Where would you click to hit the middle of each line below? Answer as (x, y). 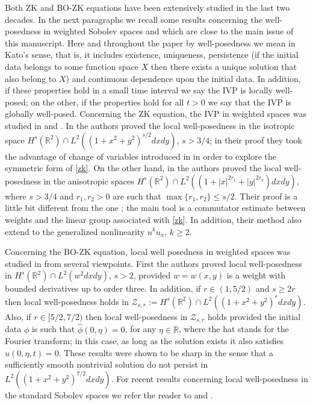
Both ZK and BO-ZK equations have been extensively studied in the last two (147, 7)
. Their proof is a (266, 196)
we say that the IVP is (249, 102)
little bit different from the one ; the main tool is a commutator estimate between (155, 208)
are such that (137, 196)
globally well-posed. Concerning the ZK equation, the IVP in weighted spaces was (156, 114)
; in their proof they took (256, 140)
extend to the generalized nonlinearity (75, 231)
